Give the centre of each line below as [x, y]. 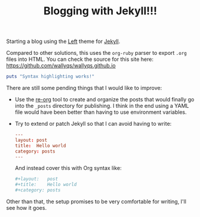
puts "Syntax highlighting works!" [50, 77]
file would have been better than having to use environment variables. [101, 112]
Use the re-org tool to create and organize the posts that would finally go [104, 100]
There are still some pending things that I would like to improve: [84, 88]
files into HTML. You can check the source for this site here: [80, 59]
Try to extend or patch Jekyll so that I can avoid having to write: [93, 124]
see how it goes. [26, 208]
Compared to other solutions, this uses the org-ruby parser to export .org [96, 53]
